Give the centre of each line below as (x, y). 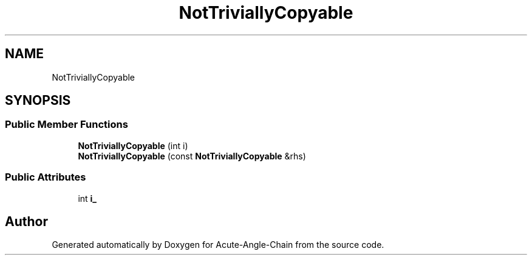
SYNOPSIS (38, 101)
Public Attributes (46, 177)
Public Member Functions (66, 125)
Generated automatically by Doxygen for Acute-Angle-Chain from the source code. (218, 245)
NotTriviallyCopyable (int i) (133, 145)
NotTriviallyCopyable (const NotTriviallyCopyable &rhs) (192, 156)
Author (26, 221)
